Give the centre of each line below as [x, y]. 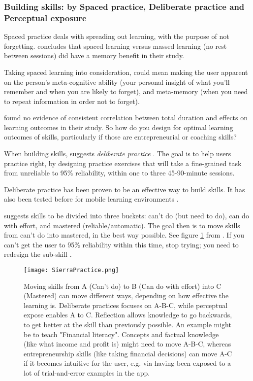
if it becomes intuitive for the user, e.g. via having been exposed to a [127, 363]
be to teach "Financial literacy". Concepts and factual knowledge [121, 334]
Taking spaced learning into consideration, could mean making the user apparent [126, 72]
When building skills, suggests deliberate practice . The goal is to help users [118, 154]
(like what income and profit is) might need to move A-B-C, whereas [127, 344]
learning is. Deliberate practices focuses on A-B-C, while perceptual [126, 305]
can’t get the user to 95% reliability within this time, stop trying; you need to [121, 244]
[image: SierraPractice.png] [71, 270]
